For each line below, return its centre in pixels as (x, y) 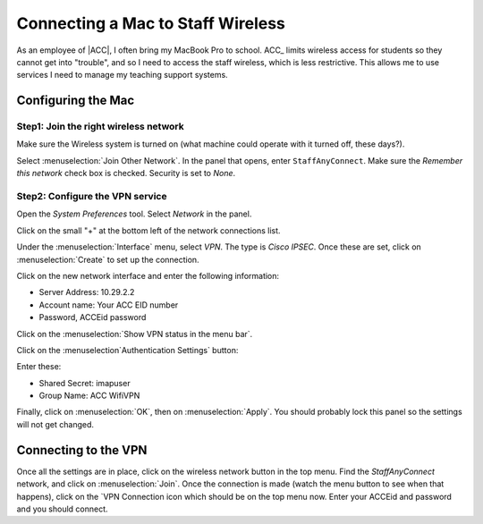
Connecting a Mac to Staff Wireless (151, 23)
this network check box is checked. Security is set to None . (126, 173)
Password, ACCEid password (93, 317)
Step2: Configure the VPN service (92, 197)
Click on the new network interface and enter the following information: (148, 275)
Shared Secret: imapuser (85, 383)
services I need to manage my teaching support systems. (122, 75)
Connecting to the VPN (82, 450)
